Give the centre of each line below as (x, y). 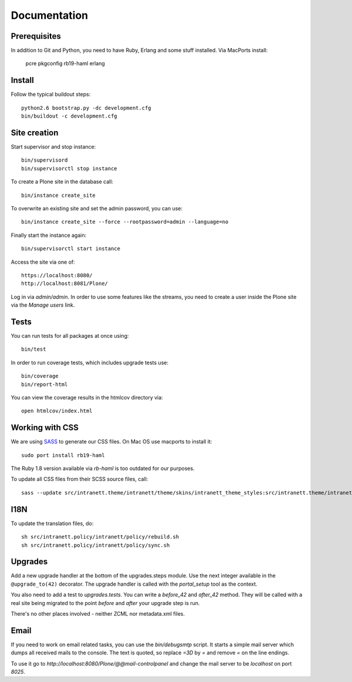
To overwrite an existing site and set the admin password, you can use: (97, 208)
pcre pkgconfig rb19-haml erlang (65, 63)
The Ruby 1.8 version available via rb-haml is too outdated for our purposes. (103, 468)
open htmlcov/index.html (57, 411)
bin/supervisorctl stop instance (69, 168)
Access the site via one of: (43, 262)
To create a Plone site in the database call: (62, 182)
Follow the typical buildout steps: (51, 95)
